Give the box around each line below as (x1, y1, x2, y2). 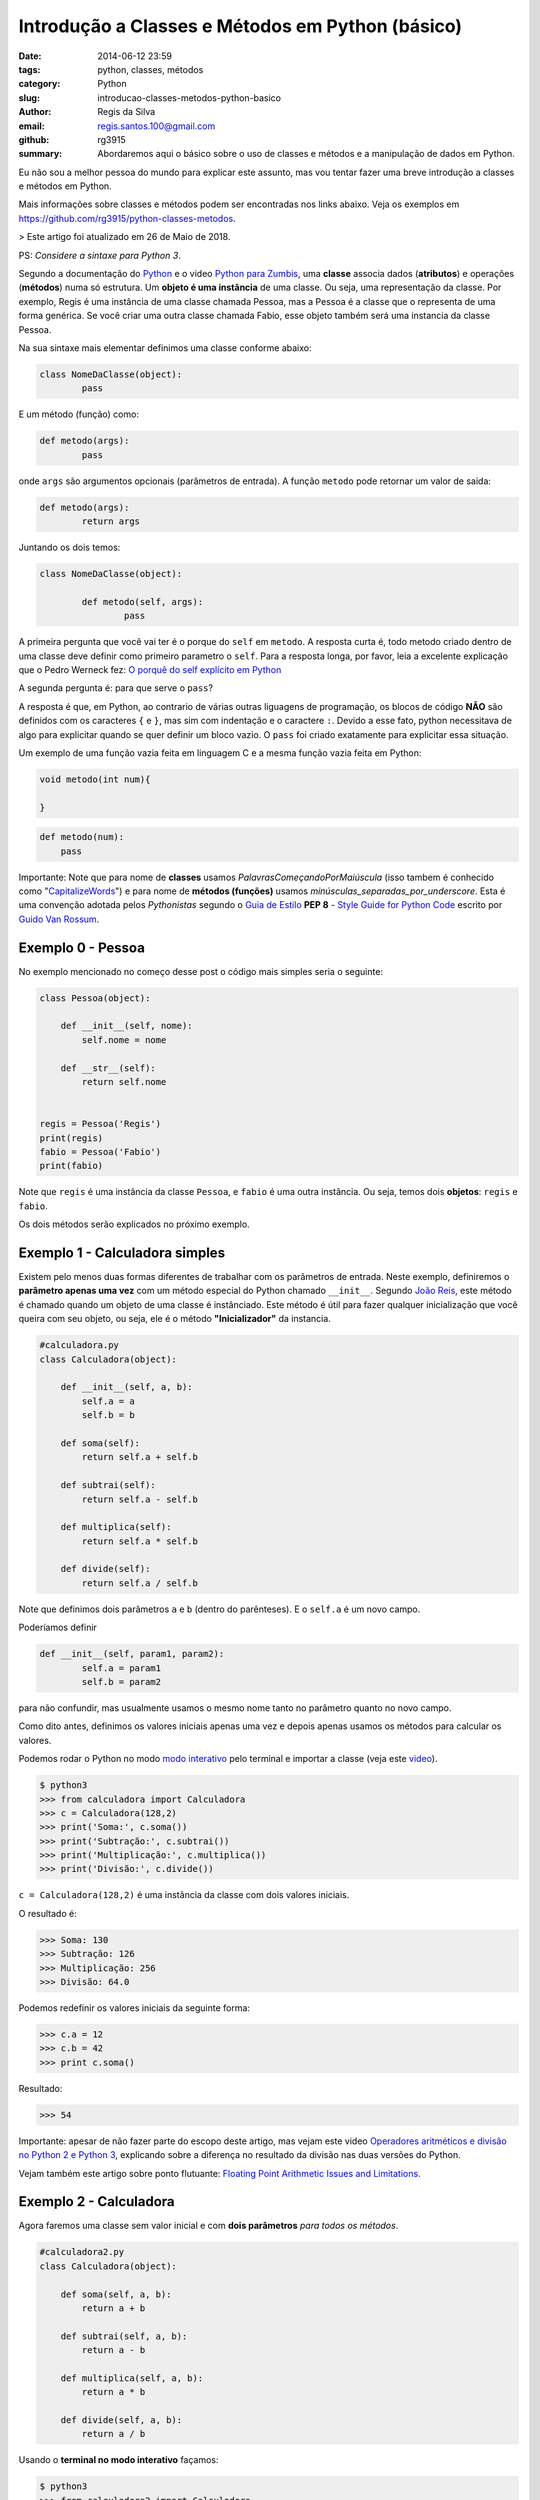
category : (18, 78, 61, 90)
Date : (18, 50, 42, 62)
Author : (18, 106, 52, 118)
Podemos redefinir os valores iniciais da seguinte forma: (18, 2002, 250, 2014)
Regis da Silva (97, 106, 156, 118)
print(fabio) (39, 1160, 104, 1172)
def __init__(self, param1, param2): (39, 1648, 225, 1660)
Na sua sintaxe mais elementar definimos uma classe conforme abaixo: (18, 341, 312, 354)
